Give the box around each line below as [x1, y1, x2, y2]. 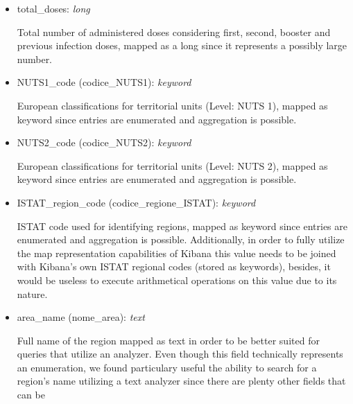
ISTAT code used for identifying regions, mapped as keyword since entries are [17, 218, 347, 233]
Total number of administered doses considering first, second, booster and [17, 24, 331, 39]
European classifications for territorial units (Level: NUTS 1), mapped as [17, 98, 328, 112]
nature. [17, 286, 48, 301]
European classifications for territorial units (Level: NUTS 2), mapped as [17, 158, 328, 173]
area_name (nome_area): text [17, 310, 145, 324]
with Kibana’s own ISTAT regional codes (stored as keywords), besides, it [17, 259, 331, 274]
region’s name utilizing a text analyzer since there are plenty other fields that [17, 374, 346, 388]
